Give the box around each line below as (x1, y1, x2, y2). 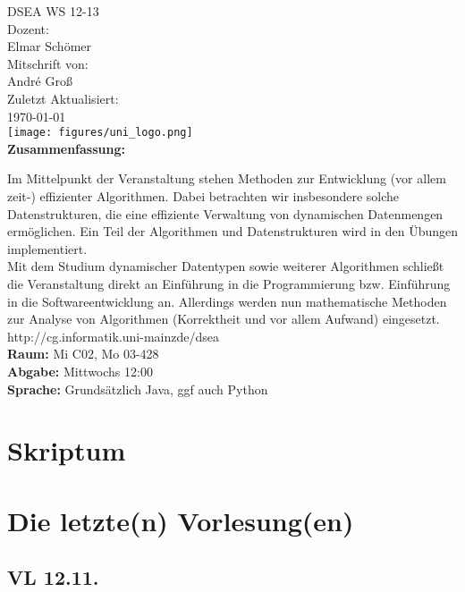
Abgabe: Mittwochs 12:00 (7, 361, 153, 380)
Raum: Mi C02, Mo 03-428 (7, 344, 159, 363)
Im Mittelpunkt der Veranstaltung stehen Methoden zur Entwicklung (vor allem (7, 169, 446, 188)
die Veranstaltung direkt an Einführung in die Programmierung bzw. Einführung (7, 274, 451, 292)
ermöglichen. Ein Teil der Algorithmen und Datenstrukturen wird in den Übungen (7, 222, 458, 241)
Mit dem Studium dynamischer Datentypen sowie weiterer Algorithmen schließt (7, 257, 444, 275)
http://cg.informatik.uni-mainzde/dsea (7, 326, 219, 345)
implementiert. (7, 239, 88, 258)
